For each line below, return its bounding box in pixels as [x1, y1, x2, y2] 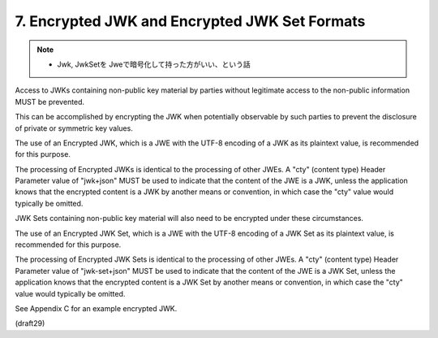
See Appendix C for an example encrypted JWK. [15, 303, 178, 313]
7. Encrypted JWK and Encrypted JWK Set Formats [15, 12, 366, 30]
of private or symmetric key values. [15, 123, 133, 133]
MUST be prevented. [15, 97, 85, 106]
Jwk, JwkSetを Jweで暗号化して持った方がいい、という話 [57, 59, 251, 69]
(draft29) [15, 318, 45, 328]
